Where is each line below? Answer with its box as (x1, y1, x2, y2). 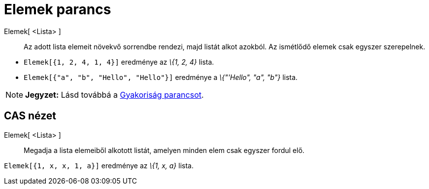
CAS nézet (4, 110, 57, 122)
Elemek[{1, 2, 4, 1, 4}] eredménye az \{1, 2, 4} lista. (24, 57, 214, 66)
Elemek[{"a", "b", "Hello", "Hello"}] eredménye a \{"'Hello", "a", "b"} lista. (24, 73, 298, 81)
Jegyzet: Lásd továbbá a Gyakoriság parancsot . (25, 89, 204, 100)
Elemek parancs (4, 1, 111, 18)
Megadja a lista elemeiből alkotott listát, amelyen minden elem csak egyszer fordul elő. (24, 146, 305, 154)
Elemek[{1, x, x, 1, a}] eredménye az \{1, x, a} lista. (4, 161, 194, 170)
